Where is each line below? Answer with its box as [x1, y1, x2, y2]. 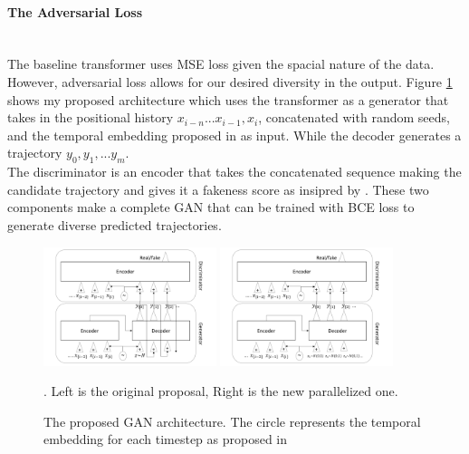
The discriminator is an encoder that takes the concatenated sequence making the [7, 162, 462, 181]
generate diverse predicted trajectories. [7, 215, 222, 234]
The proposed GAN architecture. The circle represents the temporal [43, 411, 421, 430]
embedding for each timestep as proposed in [43, 430, 288, 449]
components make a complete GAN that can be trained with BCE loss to [7, 198, 415, 217]
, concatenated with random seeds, [258, 108, 450, 127]
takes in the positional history [7, 108, 174, 127]
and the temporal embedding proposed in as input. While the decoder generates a [7, 125, 462, 144]
